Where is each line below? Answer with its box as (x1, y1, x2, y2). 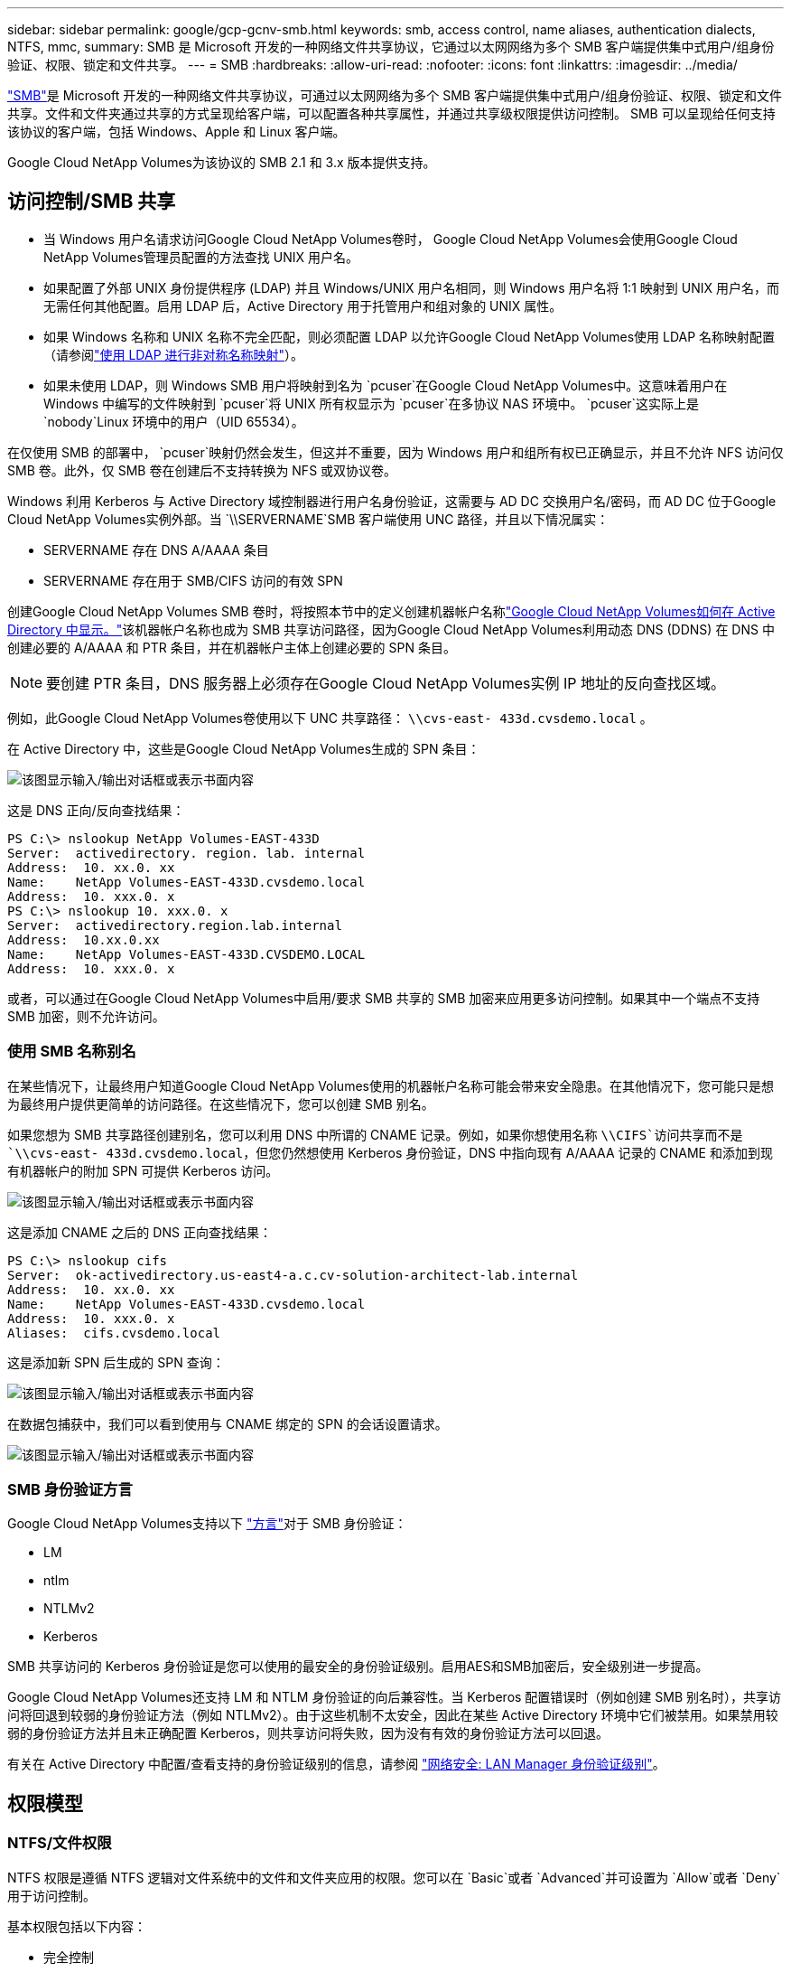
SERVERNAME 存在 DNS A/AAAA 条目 (43, 541, 269, 558)
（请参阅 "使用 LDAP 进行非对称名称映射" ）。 (43, 346, 304, 362)
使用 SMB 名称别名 (7, 1042, 136, 1061)
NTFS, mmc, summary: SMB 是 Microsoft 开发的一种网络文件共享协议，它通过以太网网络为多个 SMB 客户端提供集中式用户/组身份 (7, 39, 775, 54)
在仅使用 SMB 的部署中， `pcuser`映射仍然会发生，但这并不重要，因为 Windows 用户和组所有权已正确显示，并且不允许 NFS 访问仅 (7, 444, 784, 460)
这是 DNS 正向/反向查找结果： (7, 802, 185, 818)
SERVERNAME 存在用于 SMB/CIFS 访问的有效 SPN (43, 572, 343, 588)
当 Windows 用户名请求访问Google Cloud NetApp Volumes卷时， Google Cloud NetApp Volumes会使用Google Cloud (43, 230, 738, 247)
